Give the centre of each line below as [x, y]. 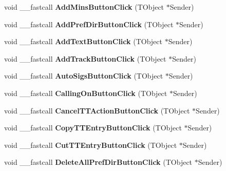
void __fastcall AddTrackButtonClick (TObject [85, 58]
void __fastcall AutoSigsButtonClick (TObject [84, 76]
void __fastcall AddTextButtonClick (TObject [83, 41]
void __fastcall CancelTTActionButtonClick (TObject [97, 110]
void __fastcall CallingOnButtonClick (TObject [86, 93]
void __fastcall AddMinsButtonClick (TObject [84, 7]
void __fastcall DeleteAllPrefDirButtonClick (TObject [98, 162]
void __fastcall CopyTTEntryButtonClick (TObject [93, 128]
